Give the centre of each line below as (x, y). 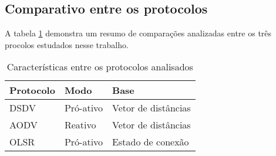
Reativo (80, 125)
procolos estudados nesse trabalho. (67, 44)
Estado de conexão (151, 142)
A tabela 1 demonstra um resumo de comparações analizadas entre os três (138, 33)
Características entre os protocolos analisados (100, 67)
